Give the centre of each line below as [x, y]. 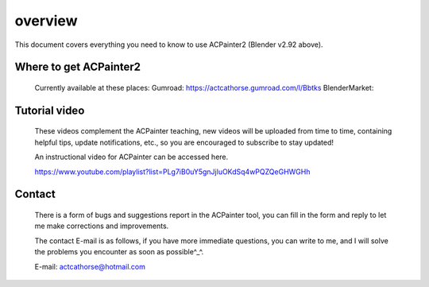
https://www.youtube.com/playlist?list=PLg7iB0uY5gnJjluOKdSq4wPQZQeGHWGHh [172, 172]
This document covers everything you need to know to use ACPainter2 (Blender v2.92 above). [169, 45]
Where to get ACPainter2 [78, 67]
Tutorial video [50, 110]
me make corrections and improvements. [102, 226]
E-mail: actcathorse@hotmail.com [90, 266]
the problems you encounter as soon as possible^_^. [119, 252]
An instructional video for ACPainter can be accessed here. [131, 157]
